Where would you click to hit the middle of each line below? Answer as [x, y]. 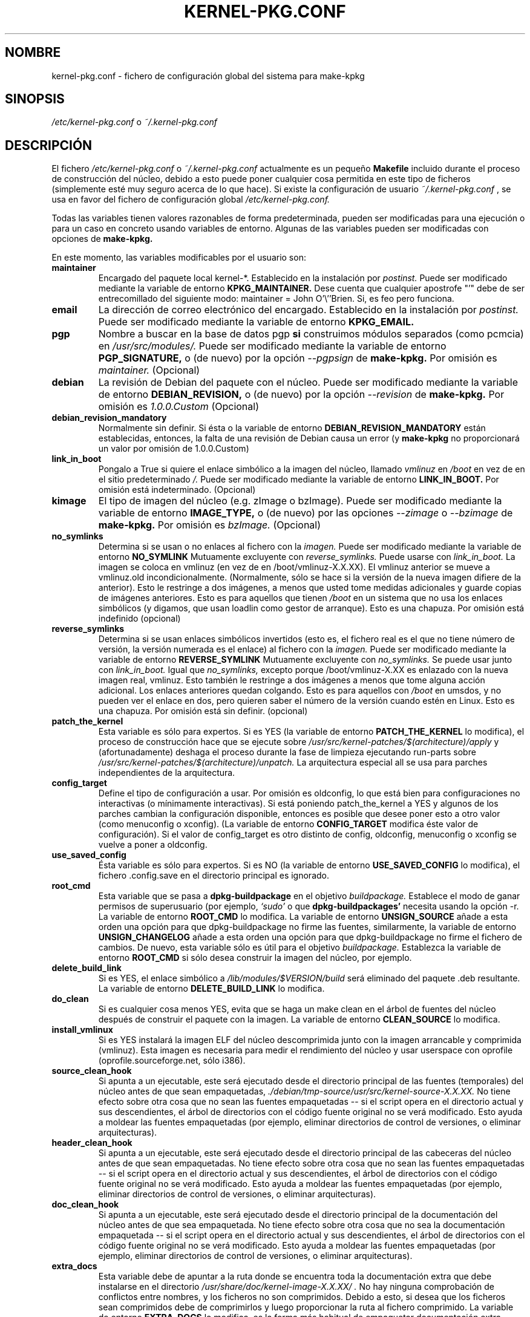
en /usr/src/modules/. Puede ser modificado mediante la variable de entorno [272, 346]
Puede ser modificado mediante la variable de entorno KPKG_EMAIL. [256, 322]
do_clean [70, 999]
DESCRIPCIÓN [49, 145]
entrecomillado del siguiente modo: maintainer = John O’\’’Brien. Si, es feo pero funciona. [276, 299]
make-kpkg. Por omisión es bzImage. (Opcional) [210, 525]
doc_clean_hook [85, 1205]
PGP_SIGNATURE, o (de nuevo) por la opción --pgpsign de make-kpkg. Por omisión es [298, 358]
